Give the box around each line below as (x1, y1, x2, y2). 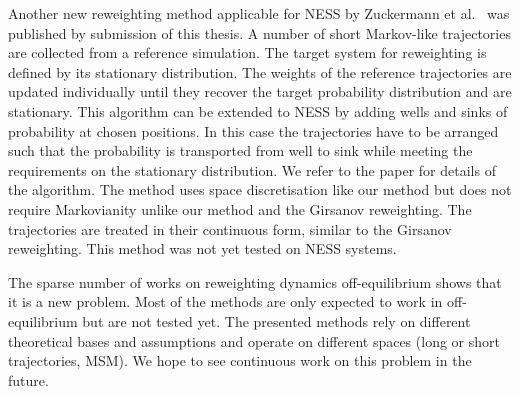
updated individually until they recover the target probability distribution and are (8, 81, 512, 102)
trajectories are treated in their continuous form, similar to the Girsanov (8, 218, 452, 239)
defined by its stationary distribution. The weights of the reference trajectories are (8, 61, 512, 82)
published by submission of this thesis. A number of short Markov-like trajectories (8, 22, 511, 43)
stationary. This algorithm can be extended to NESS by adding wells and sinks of (8, 100, 508, 121)
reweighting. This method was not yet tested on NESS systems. (8, 238, 397, 259)
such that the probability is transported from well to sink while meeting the (8, 140, 473, 161)
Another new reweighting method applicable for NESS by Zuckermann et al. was (8, 3, 510, 23)
